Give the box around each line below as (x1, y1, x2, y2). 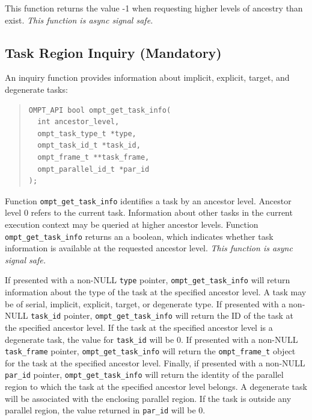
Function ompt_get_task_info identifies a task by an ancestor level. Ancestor (5, 194, 292, 207)
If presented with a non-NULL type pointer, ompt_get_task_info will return (5, 274, 290, 286)
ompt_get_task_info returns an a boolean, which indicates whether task (5, 230, 274, 242)
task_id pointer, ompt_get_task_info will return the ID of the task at (31, 309, 293, 322)
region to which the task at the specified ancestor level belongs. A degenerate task (5, 380, 307, 393)
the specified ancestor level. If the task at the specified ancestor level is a (5, 321, 273, 333)
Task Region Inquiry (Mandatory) (5, 43, 222, 61)
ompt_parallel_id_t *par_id (37, 165, 150, 174)
